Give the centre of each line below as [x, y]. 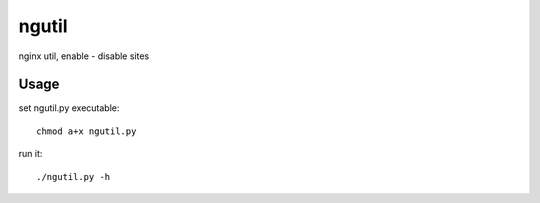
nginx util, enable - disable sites [84, 56]
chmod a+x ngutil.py [86, 131]
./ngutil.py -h [73, 176]
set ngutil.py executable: [69, 108]
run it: [30, 154]
